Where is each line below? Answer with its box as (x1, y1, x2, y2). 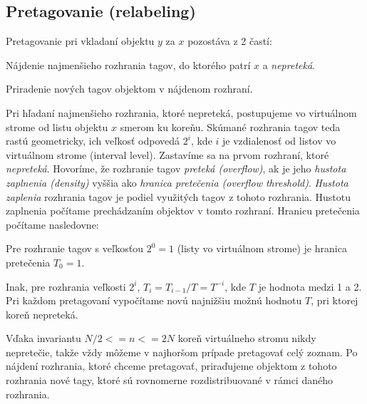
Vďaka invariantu (6, 331, 81, 346)
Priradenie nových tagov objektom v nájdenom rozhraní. (6, 81, 253, 96)
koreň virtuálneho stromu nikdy (177, 331, 316, 346)
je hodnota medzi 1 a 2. (258, 279, 362, 294)
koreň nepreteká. (6, 306, 78, 321)
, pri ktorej (311, 293, 358, 308)
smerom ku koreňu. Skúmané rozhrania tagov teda (120, 119, 341, 134)
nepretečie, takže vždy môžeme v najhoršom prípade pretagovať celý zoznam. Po (6, 344, 358, 359)
